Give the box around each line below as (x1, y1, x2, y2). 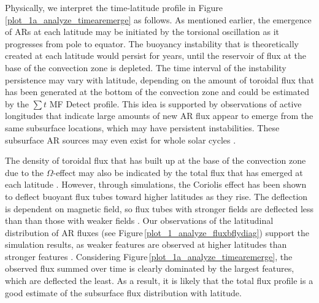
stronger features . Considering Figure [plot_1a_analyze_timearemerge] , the (5, 250, 293, 263)
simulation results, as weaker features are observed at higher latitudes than (5, 238, 287, 251)
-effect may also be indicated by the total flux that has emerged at (53, 166, 303, 178)
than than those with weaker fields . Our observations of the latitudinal (5, 214, 274, 227)
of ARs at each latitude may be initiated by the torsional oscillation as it (5, 25, 279, 38)
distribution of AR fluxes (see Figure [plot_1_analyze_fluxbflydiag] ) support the (5, 226, 309, 239)
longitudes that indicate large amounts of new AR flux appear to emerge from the (5, 109, 313, 122)
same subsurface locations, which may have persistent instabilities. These (5, 121, 280, 134)
